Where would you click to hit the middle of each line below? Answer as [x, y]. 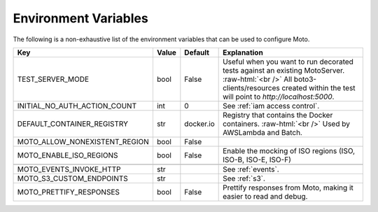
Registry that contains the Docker [278, 115]
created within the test [318, 87]
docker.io [199, 124]
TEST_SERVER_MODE [53, 79]
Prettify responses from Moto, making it [288, 188]
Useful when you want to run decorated [288, 62]
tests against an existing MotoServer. [284, 70]
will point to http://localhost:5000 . [279, 97]
